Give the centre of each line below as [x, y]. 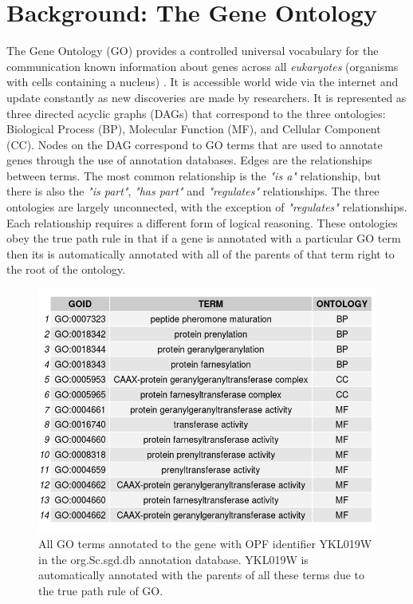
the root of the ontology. [66, 269]
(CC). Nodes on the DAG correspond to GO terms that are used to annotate [195, 144]
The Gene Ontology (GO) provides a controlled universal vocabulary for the [193, 51]
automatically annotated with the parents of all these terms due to [202, 575]
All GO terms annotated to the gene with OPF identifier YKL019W [205, 544]
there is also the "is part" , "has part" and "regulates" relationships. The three [193, 191]
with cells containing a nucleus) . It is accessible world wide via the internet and [203, 82]
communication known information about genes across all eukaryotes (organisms [203, 66]
